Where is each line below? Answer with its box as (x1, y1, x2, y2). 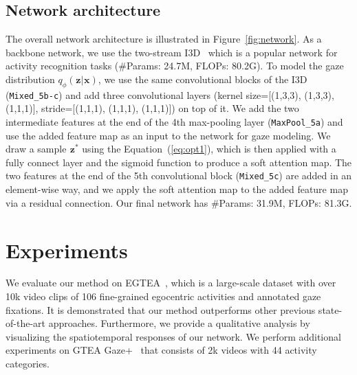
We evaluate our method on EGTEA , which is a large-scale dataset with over (6, 275, 336, 290)
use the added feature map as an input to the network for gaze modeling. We (6, 128, 331, 142)
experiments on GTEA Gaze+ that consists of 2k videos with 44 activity (6, 343, 317, 357)
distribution (6, 71, 55, 86)
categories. (6, 356, 50, 370)
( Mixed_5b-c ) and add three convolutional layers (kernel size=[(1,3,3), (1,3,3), (6, 87, 334, 102)
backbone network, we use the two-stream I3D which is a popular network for (6, 45, 338, 59)
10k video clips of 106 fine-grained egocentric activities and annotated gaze (6, 289, 321, 304)
